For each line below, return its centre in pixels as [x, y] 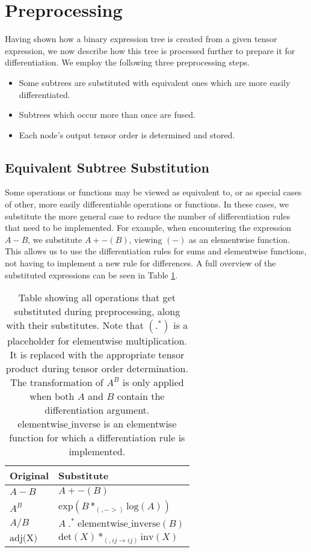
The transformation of [57, 382]
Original [29, 476]
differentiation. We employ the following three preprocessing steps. [127, 62]
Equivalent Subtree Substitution [107, 167]
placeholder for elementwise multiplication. [97, 341]
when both [52, 396]
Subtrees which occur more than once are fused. [107, 115]
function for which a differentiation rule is [97, 438]
